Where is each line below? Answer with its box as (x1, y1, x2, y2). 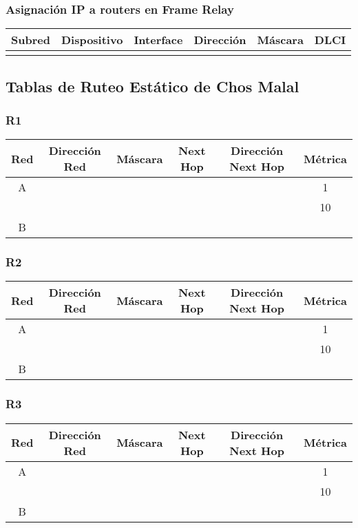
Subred (11, 32, 50, 48)
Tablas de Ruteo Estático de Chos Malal (6, 75, 299, 96)
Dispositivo (61, 32, 123, 48)
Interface (134, 32, 183, 48)
